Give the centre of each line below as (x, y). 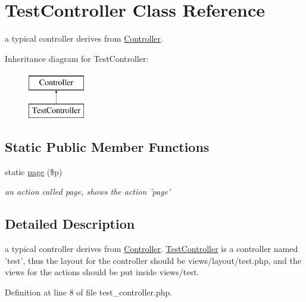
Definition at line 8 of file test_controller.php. (89, 292)
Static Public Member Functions (107, 146)
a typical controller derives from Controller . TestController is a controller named (152, 249)
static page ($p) (34, 171)
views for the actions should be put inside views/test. (102, 272)
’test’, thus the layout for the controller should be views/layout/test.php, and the (153, 260)
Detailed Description (70, 224)
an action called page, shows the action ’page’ (88, 192)
